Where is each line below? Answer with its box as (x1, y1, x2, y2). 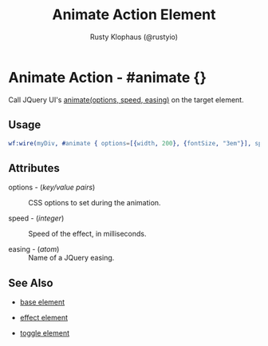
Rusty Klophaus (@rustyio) (90, 32, 178, 42)
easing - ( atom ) (8, 245, 60, 254)
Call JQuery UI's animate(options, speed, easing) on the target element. (8, 94, 245, 105)
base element (19, 297, 65, 307)
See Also (8, 276, 53, 289)
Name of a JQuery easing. (28, 253, 115, 263)
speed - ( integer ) (8, 213, 65, 223)
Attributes (8, 161, 60, 175)
